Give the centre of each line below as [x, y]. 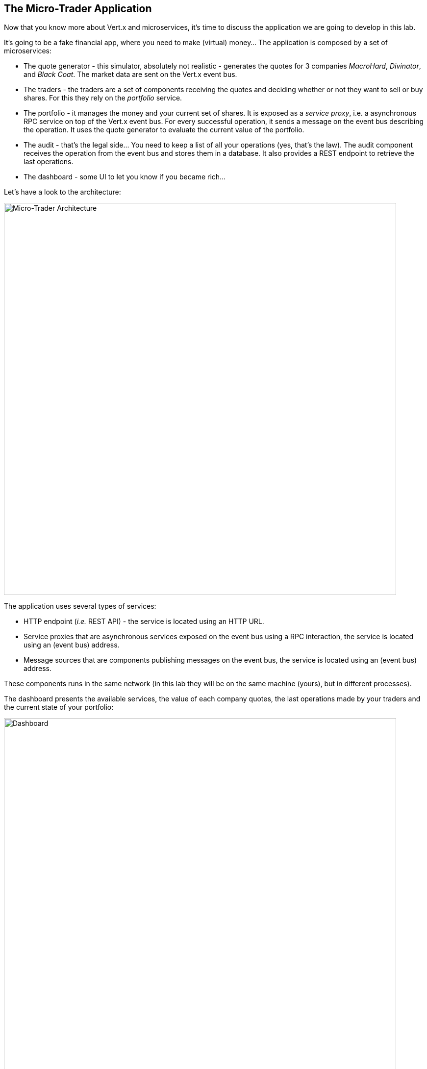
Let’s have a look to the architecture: [63, 192]
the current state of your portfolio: [59, 707]
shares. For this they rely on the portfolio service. [103, 98]
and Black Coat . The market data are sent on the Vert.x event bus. [130, 75]
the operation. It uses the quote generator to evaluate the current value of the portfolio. [164, 130]
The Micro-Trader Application [78, 9]
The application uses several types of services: [80, 606]
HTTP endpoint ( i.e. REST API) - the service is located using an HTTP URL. [144, 622]
